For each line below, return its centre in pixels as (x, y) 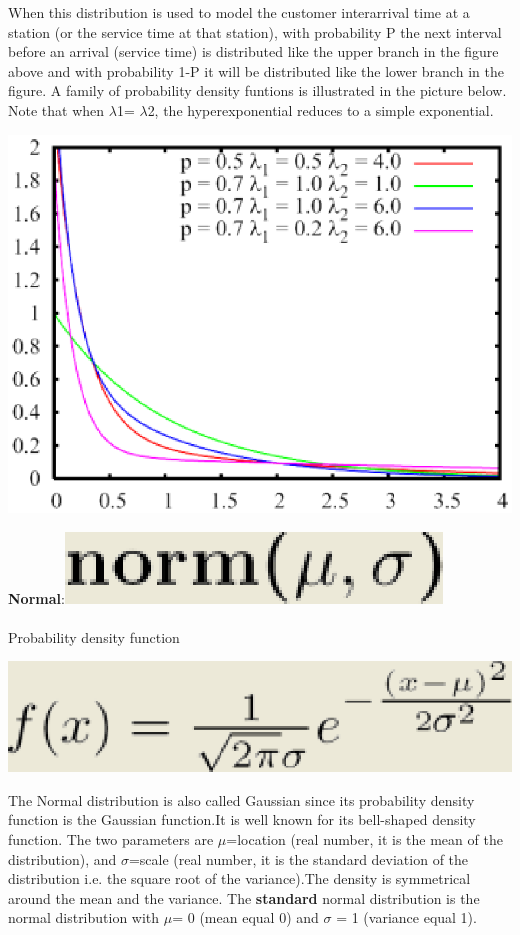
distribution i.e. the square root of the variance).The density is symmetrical (239, 878)
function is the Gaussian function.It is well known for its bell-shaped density (242, 819)
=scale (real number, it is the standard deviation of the (298, 858)
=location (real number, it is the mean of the (364, 838)
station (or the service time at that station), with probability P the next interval (255, 31)
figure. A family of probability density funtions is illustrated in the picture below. (257, 90)
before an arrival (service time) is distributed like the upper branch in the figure (253, 51)
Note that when (56, 109)
